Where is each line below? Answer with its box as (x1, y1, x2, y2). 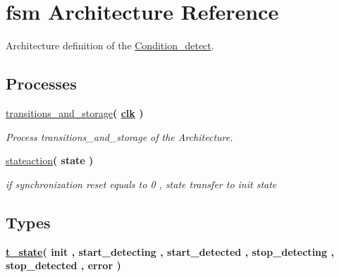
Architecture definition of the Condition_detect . (6, 38, 214, 53)
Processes (6, 73, 77, 94)
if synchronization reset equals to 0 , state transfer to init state (6, 176, 277, 191)
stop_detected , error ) (6, 258, 121, 273)
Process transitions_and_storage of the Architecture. (6, 129, 233, 144)
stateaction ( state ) (6, 153, 94, 168)
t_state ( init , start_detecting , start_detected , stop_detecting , (6, 244, 334, 259)
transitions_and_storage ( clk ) (6, 105, 144, 120)
